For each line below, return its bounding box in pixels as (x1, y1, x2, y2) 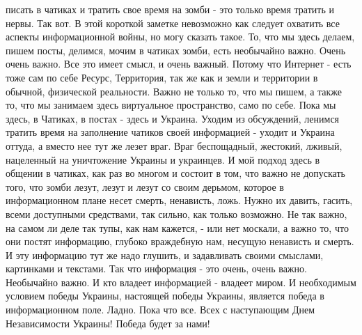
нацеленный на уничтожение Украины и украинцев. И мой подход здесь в (6, 152, 320, 166)
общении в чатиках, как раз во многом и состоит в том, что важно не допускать (6, 166, 345, 180)
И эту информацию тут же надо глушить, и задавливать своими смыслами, (6, 247, 324, 262)
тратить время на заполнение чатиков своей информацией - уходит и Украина (6, 125, 335, 139)
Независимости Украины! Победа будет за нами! (6, 315, 210, 330)
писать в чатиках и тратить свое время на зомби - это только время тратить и (6, 2, 334, 16)
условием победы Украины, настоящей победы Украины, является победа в (6, 288, 324, 303)
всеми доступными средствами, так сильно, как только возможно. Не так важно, (6, 206, 347, 221)
